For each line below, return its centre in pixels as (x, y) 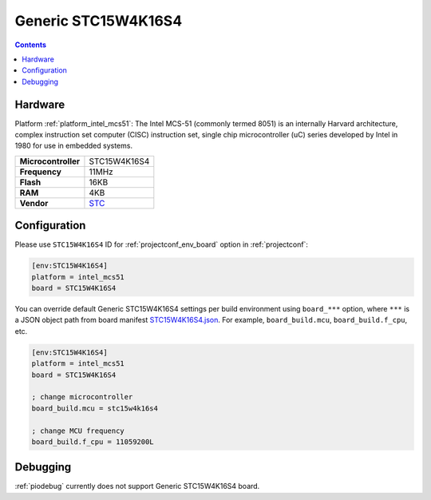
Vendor (34, 203)
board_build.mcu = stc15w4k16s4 (95, 408)
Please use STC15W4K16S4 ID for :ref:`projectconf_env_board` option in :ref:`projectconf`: (162, 244)
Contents (31, 45)
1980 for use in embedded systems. (74, 146)
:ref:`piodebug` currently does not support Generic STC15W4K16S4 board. (137, 486)
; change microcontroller (82, 397)
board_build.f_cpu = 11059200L (93, 442)
